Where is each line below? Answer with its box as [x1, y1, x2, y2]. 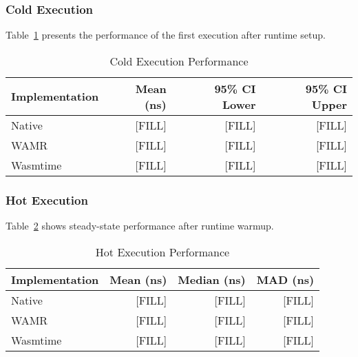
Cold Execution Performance [109, 52, 249, 69]
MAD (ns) [256, 271, 315, 287]
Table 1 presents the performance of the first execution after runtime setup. [6, 28, 326, 42]
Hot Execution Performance [95, 243, 230, 260]
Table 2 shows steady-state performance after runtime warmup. [6, 218, 274, 233]
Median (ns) [178, 271, 246, 287]
